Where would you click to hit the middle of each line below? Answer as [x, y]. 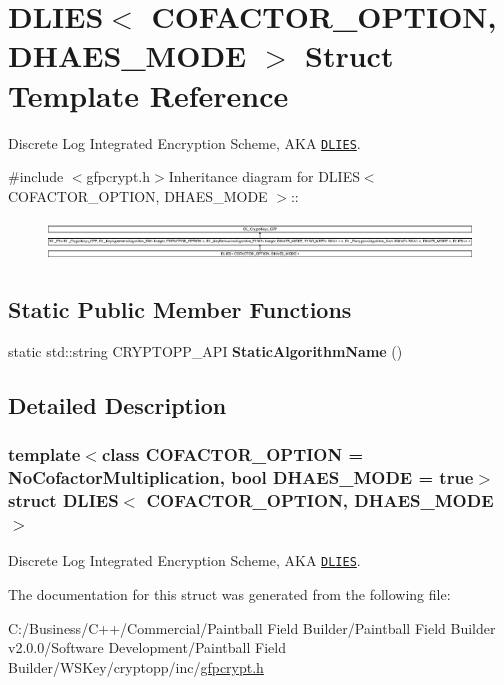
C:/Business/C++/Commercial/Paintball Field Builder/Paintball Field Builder [252, 627]
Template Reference [148, 94]
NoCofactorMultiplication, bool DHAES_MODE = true [241, 477]
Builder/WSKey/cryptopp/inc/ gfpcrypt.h [136, 666]
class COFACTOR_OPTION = [232, 454]
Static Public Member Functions [180, 309]
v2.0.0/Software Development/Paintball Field [147, 647]
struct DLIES [63, 500]
